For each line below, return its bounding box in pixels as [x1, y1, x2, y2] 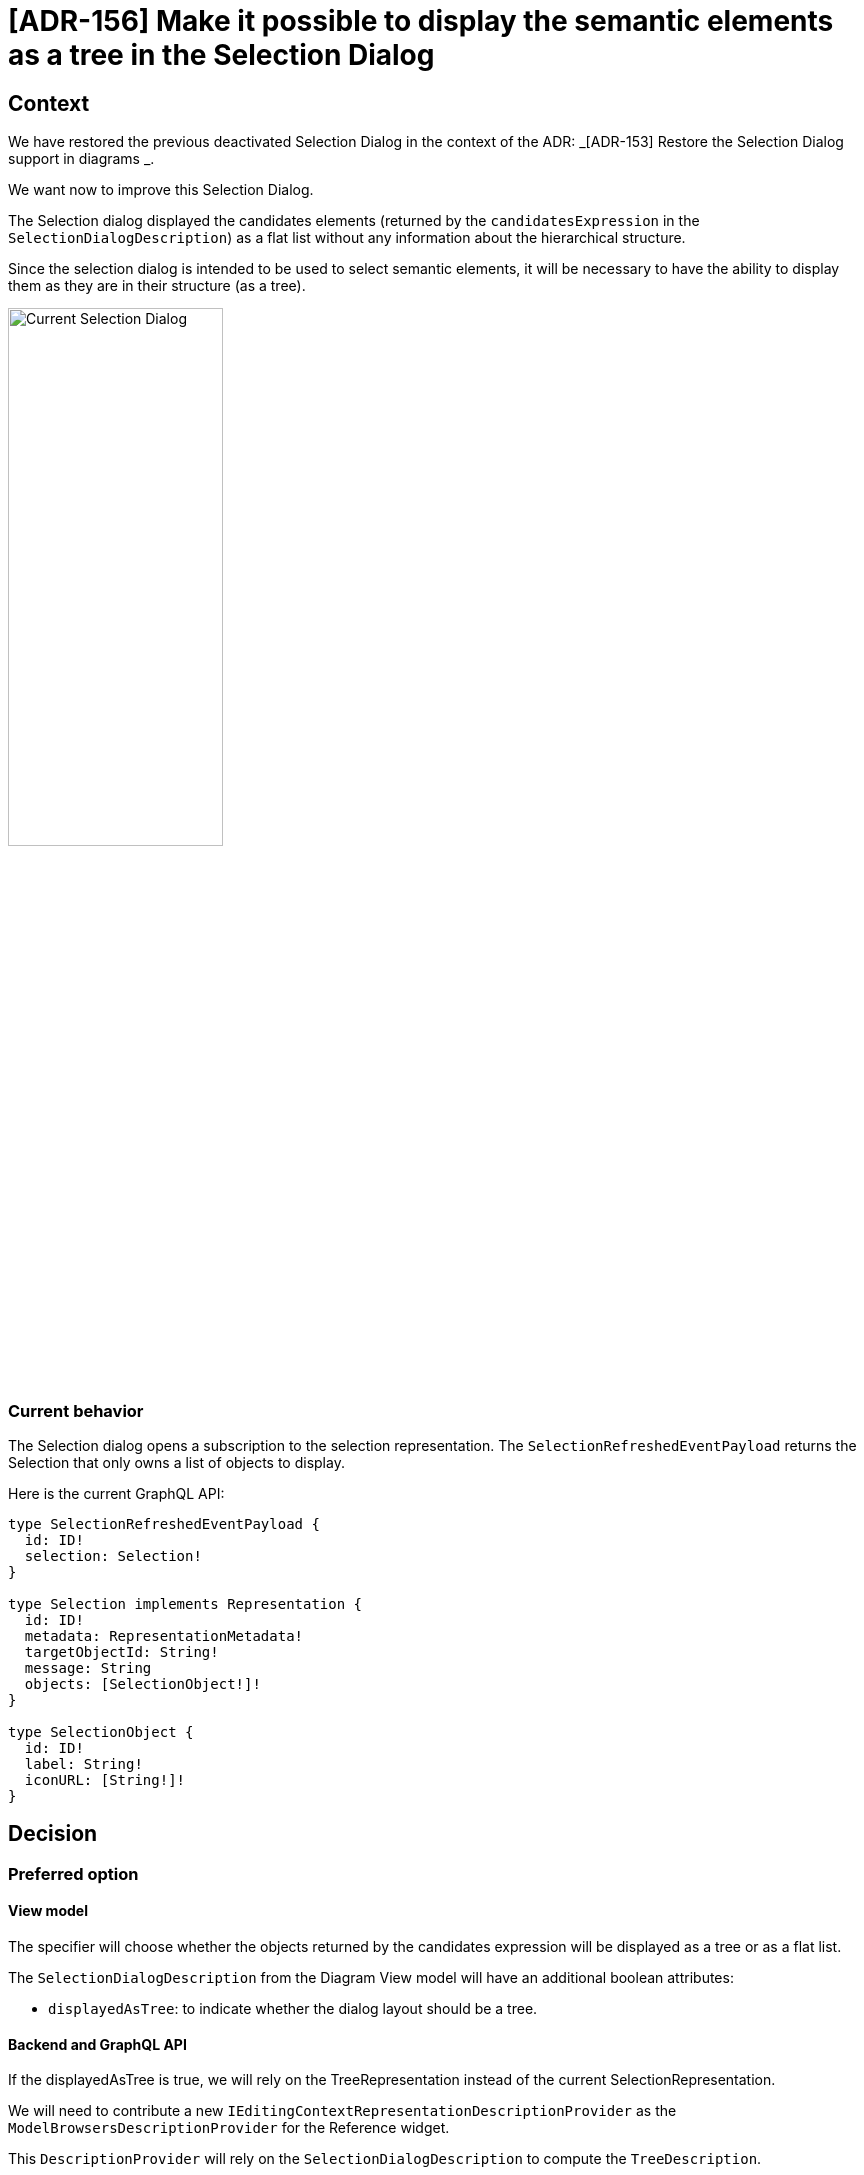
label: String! [24, 1755, 143, 1772]
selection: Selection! [24, 1547, 202, 1564]
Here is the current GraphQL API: [8, 1484, 225, 1502]
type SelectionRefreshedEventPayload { [8, 1515, 320, 1532]
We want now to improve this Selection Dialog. [8, 181, 314, 199]
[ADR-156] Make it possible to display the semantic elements [8, 4, 834, 38]
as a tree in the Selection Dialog [8, 38, 435, 72]
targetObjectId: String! [24, 1643, 219, 1660]
